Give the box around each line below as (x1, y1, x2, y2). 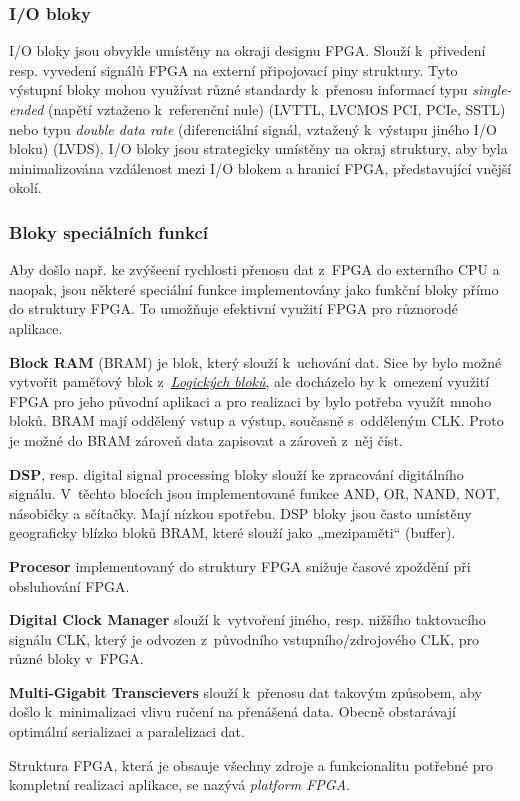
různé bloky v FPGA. (9, 648, 144, 669)
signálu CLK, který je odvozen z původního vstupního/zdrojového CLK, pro (9, 628, 480, 649)
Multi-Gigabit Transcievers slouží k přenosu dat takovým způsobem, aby (9, 681, 482, 702)
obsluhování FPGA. (9, 575, 130, 596)
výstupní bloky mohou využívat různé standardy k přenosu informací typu (9, 79, 468, 100)
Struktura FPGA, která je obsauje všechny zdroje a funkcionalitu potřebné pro (9, 754, 493, 775)
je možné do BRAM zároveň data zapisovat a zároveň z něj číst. (9, 429, 403, 450)
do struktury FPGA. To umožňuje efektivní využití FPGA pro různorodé (9, 298, 458, 319)
